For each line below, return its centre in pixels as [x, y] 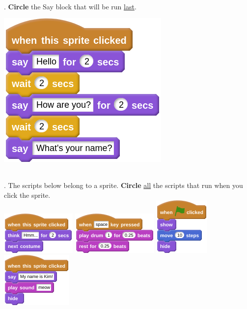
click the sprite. [27, 195]
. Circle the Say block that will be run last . [70, 6]
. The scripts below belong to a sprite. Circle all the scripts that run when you [123, 185]
